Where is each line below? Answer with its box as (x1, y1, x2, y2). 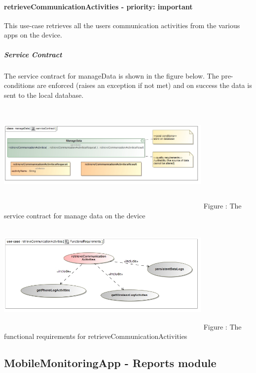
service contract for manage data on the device (4, 210, 146, 220)
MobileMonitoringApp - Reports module (4, 355, 217, 371)
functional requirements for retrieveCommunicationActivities (4, 331, 187, 341)
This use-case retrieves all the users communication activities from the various (4, 20, 240, 30)
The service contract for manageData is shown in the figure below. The (4, 70, 219, 81)
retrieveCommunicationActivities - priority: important (4, 1, 193, 11)
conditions (4, 80, 35, 90)
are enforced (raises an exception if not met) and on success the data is (37, 80, 252, 90)
